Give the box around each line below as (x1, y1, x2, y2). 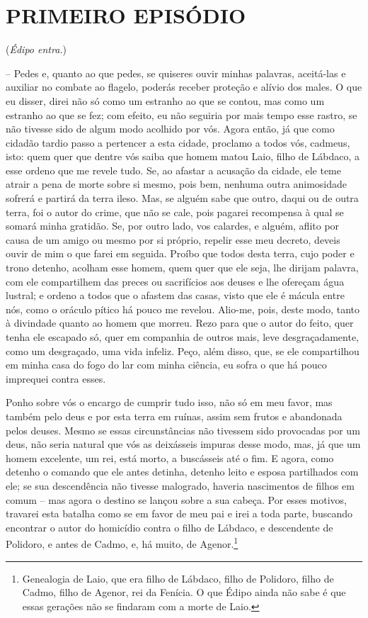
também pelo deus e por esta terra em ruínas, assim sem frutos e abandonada (6, 408, 343, 423)
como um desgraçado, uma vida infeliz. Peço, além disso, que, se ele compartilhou (6, 343, 360, 358)
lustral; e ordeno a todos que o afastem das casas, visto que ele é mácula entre (6, 288, 345, 303)
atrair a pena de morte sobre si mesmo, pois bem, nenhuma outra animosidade (6, 176, 347, 191)
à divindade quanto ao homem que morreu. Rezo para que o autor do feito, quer (6, 315, 354, 330)
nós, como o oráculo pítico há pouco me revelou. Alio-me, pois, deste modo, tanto (6, 301, 360, 316)
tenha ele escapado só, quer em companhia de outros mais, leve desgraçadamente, (6, 330, 359, 344)
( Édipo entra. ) (6, 42, 67, 57)
